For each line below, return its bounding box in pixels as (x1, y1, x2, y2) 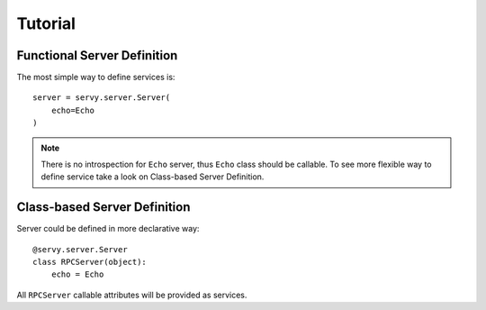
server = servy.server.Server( (32, 93, 171, 103)
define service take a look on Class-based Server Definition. (40, 171, 265, 182)
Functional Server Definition (16, 48, 178, 63)
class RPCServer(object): (32, 257, 148, 268)
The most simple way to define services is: (16, 72, 175, 83)
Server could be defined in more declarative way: (16, 223, 200, 234)
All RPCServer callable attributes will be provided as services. (16, 289, 247, 300)
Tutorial (16, 14, 76, 33)
